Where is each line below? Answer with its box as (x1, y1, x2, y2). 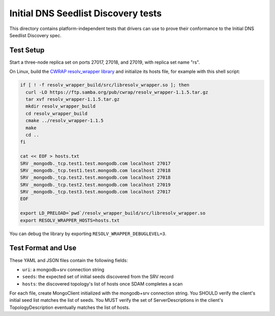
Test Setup (9, 46, 45, 54)
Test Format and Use (9, 244, 76, 252)
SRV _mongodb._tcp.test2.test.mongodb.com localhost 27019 (20, 182, 171, 188)
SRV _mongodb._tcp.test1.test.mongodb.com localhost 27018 (20, 167, 171, 173)
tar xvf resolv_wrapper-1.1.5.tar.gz (25, 97, 120, 102)
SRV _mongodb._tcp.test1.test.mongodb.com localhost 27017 (20, 160, 171, 166)
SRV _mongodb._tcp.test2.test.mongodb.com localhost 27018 (20, 175, 171, 181)
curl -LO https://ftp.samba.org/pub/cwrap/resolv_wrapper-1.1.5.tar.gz (25, 89, 208, 95)
